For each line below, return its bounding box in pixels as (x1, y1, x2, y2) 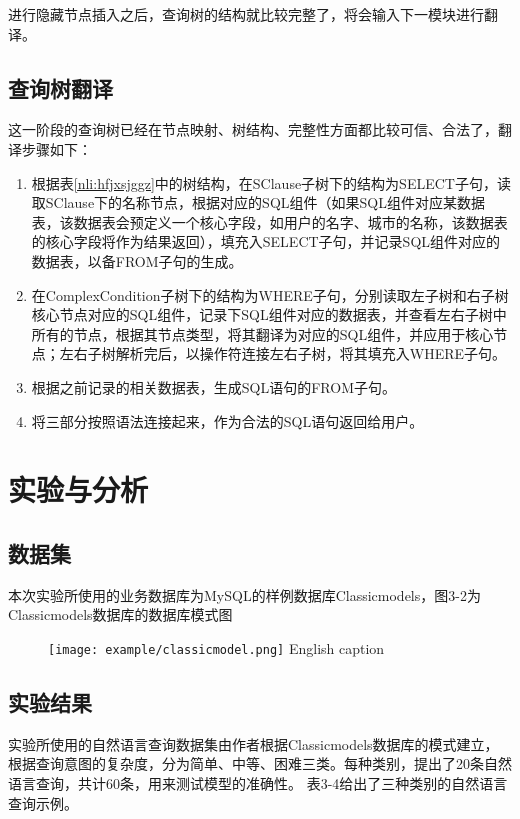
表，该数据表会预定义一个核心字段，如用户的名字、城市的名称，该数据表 (31, 211, 508, 232)
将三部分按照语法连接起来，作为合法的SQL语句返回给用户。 (31, 410, 424, 431)
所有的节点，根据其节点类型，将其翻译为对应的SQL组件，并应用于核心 (31, 323, 494, 344)
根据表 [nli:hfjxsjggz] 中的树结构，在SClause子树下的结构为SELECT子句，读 (31, 172, 511, 193)
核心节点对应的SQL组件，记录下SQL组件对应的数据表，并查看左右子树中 (31, 304, 507, 325)
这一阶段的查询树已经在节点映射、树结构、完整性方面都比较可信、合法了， (8, 119, 498, 140)
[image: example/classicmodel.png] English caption (48, 637, 385, 658)
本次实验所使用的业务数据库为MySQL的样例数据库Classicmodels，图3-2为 (8, 584, 481, 605)
